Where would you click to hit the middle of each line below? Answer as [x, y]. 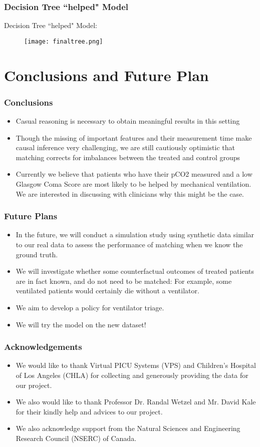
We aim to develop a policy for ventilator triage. [90, 307]
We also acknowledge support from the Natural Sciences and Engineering [128, 428]
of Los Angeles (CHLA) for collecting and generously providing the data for [132, 375]
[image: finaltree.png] [64, 41]
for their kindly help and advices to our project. [89, 411]
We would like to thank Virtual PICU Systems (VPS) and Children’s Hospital [136, 365]
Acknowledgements [43, 347]
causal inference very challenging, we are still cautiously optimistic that [125, 147]
